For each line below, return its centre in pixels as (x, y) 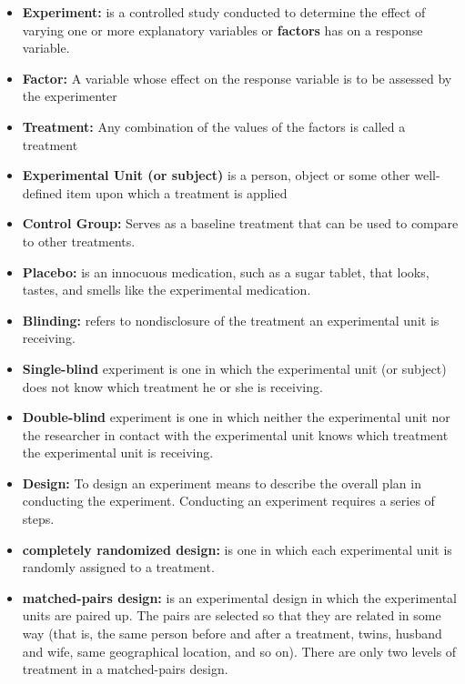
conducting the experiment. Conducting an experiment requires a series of (228, 501)
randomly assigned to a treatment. (118, 567)
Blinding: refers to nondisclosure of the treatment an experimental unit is (231, 320)
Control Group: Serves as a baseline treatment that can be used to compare (240, 223)
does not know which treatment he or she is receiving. (172, 386)
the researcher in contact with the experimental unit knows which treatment (235, 434)
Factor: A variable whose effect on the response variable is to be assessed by (237, 78)
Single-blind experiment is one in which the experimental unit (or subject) (234, 368)
